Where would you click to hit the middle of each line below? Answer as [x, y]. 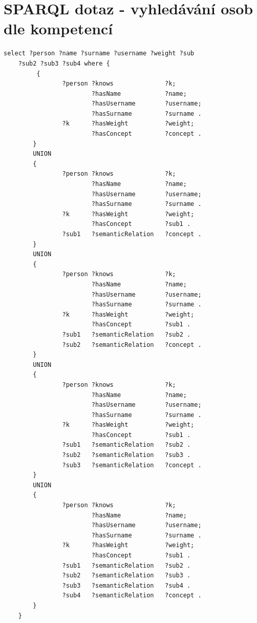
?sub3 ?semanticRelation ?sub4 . [126, 585]
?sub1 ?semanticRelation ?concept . [132, 234]
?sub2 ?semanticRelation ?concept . [132, 345]
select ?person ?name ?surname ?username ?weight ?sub [99, 54]
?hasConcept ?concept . [146, 134]
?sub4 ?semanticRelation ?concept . [132, 596]
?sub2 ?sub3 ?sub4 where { [64, 63]
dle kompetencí [58, 28]
